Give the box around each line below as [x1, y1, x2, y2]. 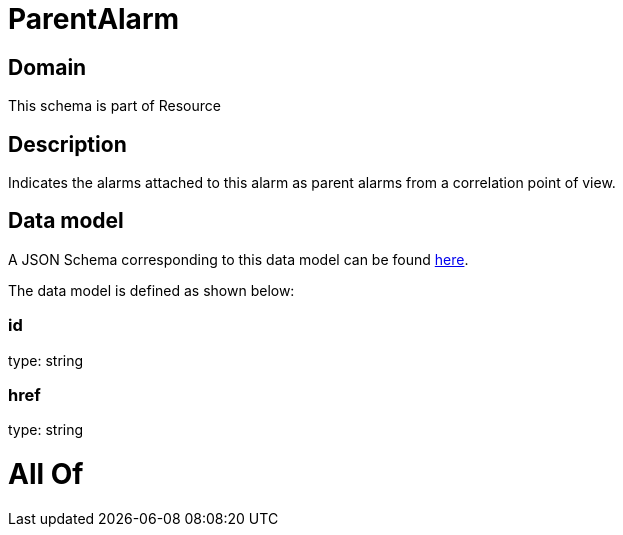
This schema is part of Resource [8, 97, 221, 115]
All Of [8, 457, 84, 492]
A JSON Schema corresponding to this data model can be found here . [8, 250, 469, 268]
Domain [8, 54, 87, 80]
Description [8, 131, 127, 157]
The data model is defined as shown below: [8, 281, 295, 299]
